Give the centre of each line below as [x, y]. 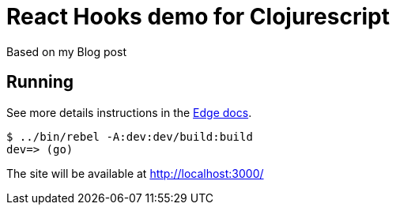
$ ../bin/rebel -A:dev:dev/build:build [130, 136]
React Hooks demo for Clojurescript [198, 17]
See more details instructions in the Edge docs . [129, 112]
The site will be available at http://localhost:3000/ [135, 173]
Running [40, 82]
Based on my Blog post [66, 51]
